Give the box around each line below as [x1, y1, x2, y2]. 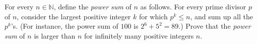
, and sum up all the [190, 11, 253, 21]
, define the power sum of [53, 1, 132, 11]
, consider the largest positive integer [17, 11, 131, 21]
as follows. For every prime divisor [140, 1, 246, 11]
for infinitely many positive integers [84, 30, 194, 41]
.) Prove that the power [178, 21, 251, 31]
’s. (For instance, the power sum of [11, 21, 118, 31]
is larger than [34, 30, 76, 41]
